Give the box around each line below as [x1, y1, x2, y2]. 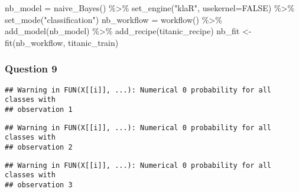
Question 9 [5, 61, 57, 76]
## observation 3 [5, 180, 73, 189]
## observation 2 [5, 143, 73, 151]
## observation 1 [5, 105, 73, 114]
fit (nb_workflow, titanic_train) [5, 36, 119, 48]
